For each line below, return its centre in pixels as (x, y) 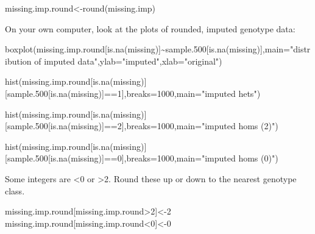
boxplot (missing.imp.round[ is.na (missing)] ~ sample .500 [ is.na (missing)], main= (147, 49)
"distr (300, 49)
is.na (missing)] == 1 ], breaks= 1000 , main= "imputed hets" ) (155, 93)
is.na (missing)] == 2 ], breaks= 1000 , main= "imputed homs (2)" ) (164, 126)
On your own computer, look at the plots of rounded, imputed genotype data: (150, 28)
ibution (18, 61)
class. (15, 190)
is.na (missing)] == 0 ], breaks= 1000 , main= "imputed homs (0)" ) (164, 158)
